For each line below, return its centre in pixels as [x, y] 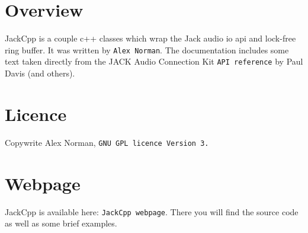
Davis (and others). [40, 73]
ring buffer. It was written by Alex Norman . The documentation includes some [147, 50]
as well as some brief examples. [61, 223]
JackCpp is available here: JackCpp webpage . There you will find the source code [152, 211]
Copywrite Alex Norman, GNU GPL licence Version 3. [107, 142]
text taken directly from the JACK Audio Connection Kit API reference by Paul [154, 61]
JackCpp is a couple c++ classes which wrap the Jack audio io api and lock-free [150, 38]
